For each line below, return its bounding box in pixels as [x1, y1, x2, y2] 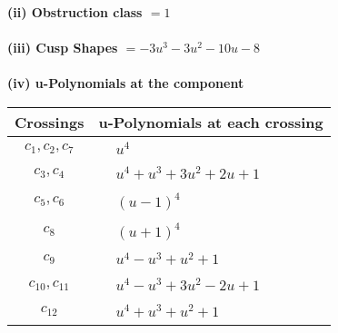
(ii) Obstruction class [7, 3, 143, 21]
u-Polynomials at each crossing [98, 111, 323, 132]
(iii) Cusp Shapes [7, 38, 118, 57]
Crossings [15, 111, 84, 132]
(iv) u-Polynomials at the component [7, 73, 244, 93]
